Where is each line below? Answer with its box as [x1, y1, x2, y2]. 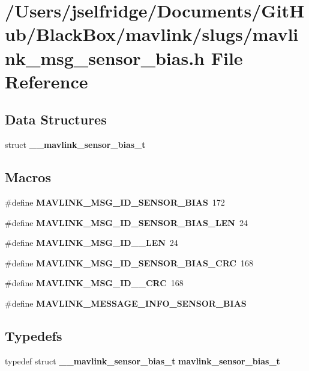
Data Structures [5, 110, 107, 129]
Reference [5, 69, 88, 93]
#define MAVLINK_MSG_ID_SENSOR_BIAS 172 [5, 195, 225, 208]
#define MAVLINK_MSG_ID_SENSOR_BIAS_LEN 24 [5, 216, 248, 228]
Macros [5, 168, 51, 186]
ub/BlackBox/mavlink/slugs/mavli [5, 22, 299, 46]
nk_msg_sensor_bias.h [5, 45, 205, 70]
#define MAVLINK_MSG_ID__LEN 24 [5, 236, 178, 249]
